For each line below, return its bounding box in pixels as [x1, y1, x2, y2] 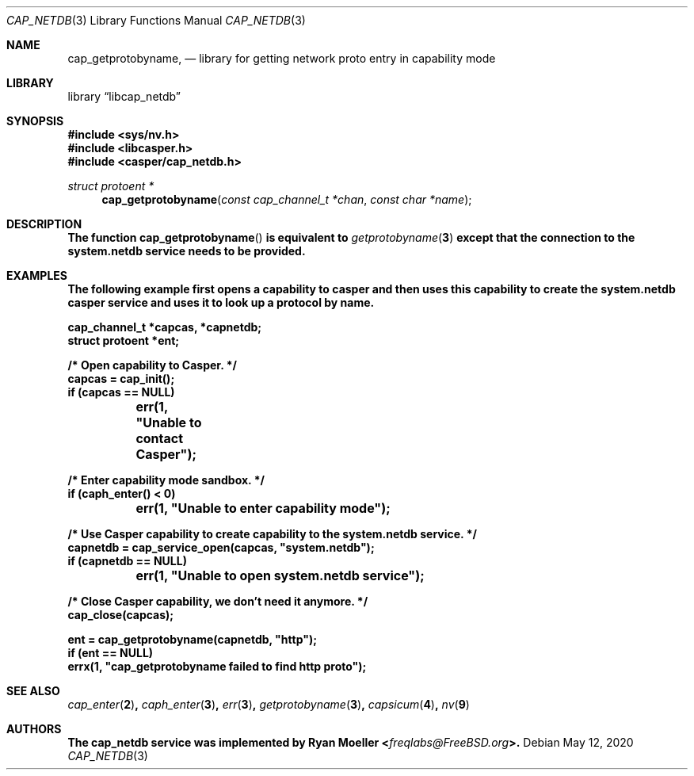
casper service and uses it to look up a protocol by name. [67, 296, 375, 309]
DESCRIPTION [6, 217, 82, 231]
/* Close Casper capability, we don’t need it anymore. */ [67, 594, 368, 608]
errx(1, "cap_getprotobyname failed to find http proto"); [67, 659, 367, 673]
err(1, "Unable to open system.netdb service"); [135, 568, 425, 583]
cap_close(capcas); [67, 608, 174, 621]
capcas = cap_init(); [67, 372, 175, 385]
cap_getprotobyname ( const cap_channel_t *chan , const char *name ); [101, 193, 472, 206]
